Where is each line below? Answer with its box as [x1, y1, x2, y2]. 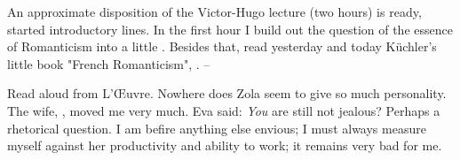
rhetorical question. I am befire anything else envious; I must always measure [7, 118, 426, 137]
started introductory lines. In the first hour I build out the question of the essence [7, 19, 453, 38]
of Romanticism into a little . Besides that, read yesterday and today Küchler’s [7, 37, 437, 56]
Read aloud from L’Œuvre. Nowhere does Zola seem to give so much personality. [7, 84, 447, 103]
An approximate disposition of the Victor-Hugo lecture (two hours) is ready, [7, 3, 422, 20]
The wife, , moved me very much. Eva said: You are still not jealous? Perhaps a [7, 101, 440, 119]
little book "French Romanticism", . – [7, 54, 210, 72]
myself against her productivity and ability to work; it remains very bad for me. [7, 136, 442, 155]
